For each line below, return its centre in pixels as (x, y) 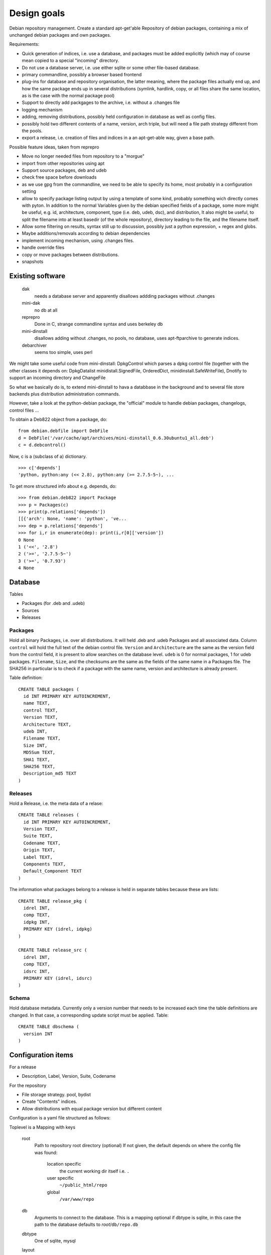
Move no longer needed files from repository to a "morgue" (83, 156)
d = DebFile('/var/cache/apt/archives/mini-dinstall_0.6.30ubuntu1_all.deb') (116, 438)
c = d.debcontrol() (42, 445)
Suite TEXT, (38, 836)
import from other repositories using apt (63, 163)
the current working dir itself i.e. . (95, 1171)
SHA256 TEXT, (39, 766)
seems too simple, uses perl (63, 352)
